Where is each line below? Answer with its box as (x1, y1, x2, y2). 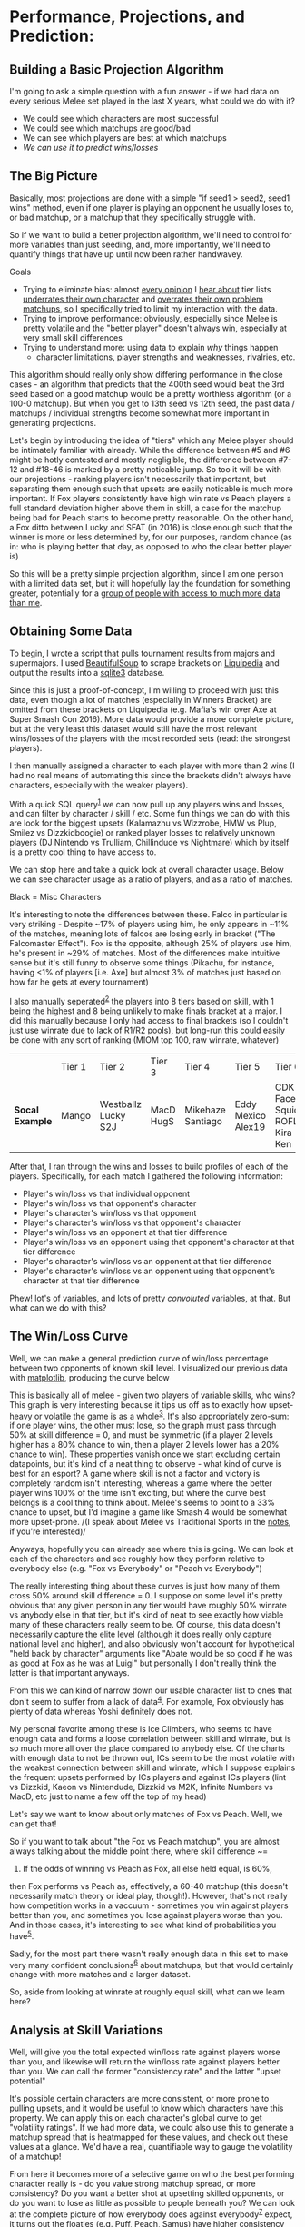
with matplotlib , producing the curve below (9, 1371, 170, 1382)
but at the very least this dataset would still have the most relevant (9, 723, 257, 734)
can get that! (9, 1818, 57, 1829)
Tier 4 (184, 1060, 211, 1073)
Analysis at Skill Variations (9, 2023, 163, 2038)
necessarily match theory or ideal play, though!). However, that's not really (9, 1891, 288, 1902)
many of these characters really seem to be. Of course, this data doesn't (9, 1619, 281, 1630)
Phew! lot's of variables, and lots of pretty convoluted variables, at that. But (9, 1292, 291, 1303)
